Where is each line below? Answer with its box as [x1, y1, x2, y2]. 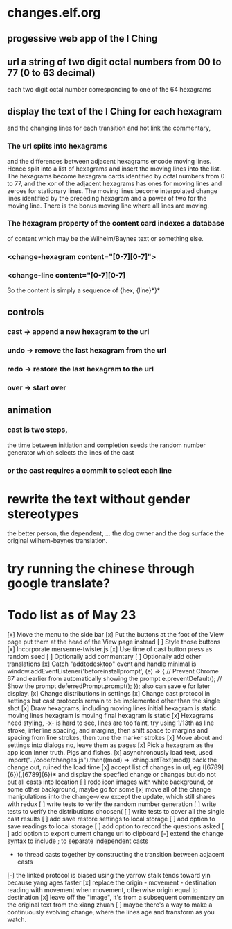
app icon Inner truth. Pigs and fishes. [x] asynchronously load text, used [7, 748, 213, 756]
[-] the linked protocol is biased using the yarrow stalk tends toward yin [7, 871, 211, 879]
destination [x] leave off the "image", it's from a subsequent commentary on [7, 893, 224, 901]
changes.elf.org [7, 5, 101, 21]
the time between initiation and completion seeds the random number [7, 441, 206, 449]
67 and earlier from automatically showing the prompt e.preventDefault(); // [7, 674, 222, 683]
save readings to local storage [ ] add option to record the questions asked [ [7, 821, 224, 830]
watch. [7, 915, 27, 923]
